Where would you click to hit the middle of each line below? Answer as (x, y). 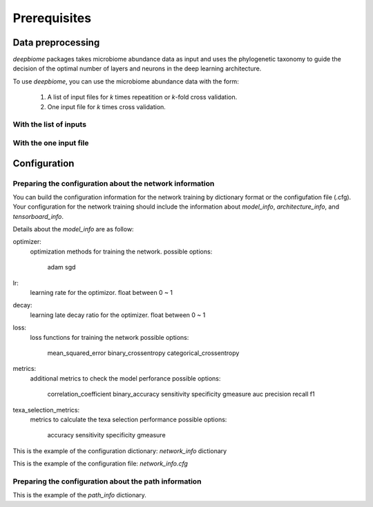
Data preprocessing (56, 42)
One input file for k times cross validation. (106, 106)
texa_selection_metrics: (46, 410)
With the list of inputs (49, 124)
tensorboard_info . (38, 216)
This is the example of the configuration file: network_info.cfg (100, 463)
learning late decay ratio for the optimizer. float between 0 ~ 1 (118, 315)
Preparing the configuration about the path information (107, 481)
